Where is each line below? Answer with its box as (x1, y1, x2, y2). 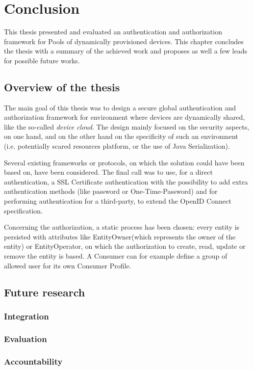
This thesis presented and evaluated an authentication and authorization (4, 26, 222, 37)
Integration (4, 310, 49, 322)
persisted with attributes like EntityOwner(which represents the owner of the (4, 231, 236, 241)
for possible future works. (4, 55, 80, 65)
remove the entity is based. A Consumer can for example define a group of (4, 251, 228, 261)
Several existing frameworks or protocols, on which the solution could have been (4, 157, 245, 167)
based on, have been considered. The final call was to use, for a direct (4, 167, 213, 177)
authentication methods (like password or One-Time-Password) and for (4, 186, 218, 196)
